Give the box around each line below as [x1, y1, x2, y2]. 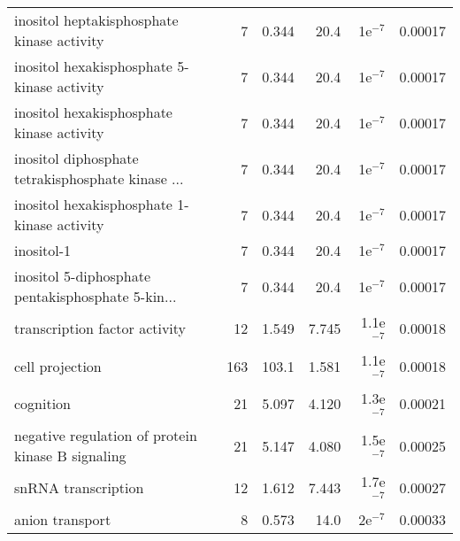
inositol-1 [14, 240, 72, 260]
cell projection [14, 355, 102, 376]
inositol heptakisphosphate [14, 10, 179, 30]
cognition [14, 393, 72, 414]
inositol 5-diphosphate [14, 266, 150, 286]
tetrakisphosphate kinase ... [14, 168, 184, 189]
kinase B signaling [14, 445, 126, 467]
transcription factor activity [14, 317, 187, 338]
